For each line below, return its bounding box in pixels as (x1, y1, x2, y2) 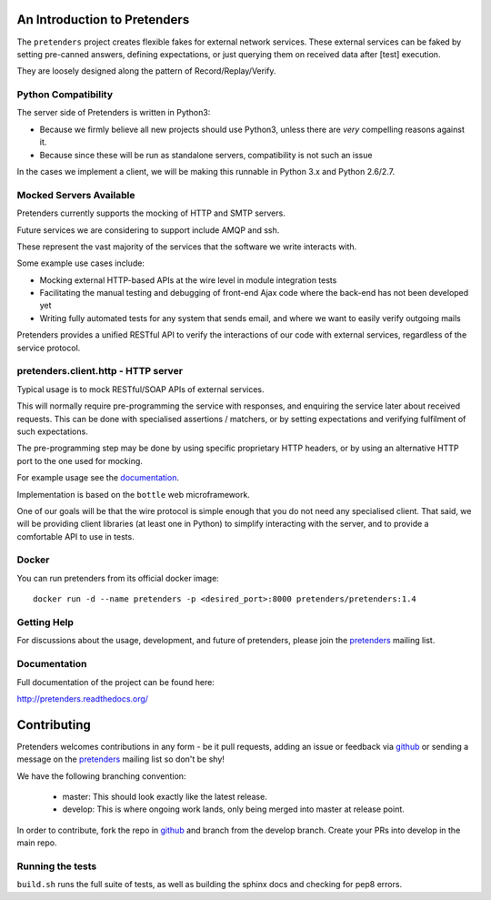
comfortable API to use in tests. (16, 531, 135, 541)
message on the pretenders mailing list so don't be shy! (16, 753, 225, 764)
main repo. (16, 837, 57, 848)
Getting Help (16, 616, 75, 628)
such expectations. (16, 426, 88, 437)
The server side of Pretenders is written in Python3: (16, 107, 211, 118)
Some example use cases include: (16, 258, 145, 268)
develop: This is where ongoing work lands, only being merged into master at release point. (62, 804, 405, 814)
